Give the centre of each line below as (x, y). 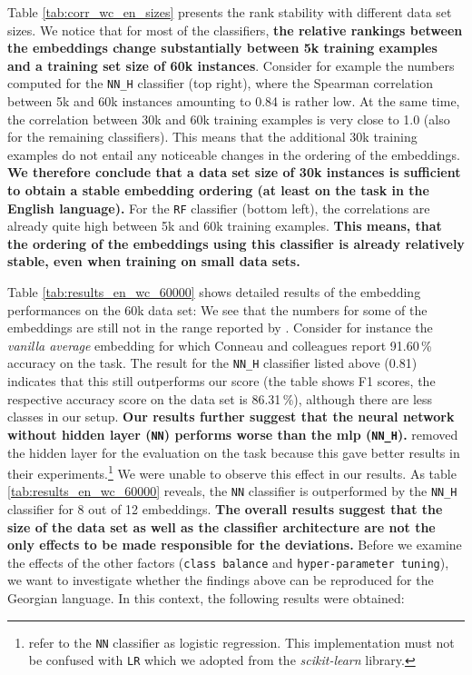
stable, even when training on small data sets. (154, 261)
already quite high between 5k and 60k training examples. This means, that (225, 226)
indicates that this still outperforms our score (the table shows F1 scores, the (221, 381)
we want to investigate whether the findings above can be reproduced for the (221, 580)
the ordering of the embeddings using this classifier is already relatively (236, 243)
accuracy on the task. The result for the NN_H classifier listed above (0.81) (212, 363)
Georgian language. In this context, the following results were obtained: (206, 598)
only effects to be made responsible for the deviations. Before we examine (235, 545)
